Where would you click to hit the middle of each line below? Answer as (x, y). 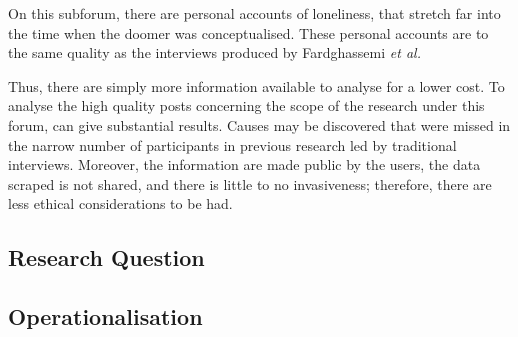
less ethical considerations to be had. (120, 203)
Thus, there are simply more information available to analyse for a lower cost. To (256, 85)
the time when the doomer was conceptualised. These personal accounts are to (248, 32)
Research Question (106, 257)
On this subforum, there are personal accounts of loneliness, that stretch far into (254, 13)
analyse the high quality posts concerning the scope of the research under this (246, 105)
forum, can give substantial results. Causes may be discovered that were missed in (259, 124)
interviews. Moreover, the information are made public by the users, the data (244, 164)
